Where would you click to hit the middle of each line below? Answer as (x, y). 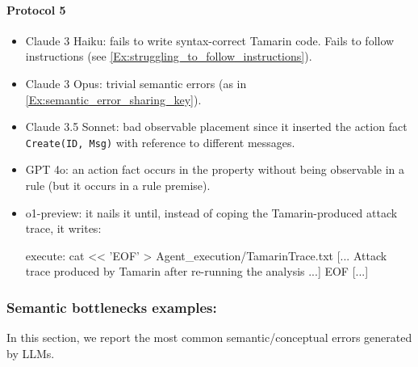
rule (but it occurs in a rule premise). (118, 186)
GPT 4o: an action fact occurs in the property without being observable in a (215, 169)
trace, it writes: (63, 228)
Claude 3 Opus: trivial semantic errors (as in (136, 83)
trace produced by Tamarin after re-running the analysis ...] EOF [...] (197, 271)
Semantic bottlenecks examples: (112, 307)
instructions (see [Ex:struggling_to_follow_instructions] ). (169, 56)
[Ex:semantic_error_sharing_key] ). (113, 99)
